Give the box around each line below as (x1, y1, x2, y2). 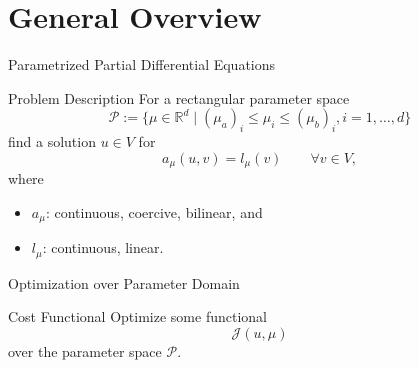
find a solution (8, 131, 96, 152)
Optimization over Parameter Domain (8, 272, 240, 293)
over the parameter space (8, 340, 162, 361)
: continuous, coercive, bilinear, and (45, 201, 263, 222)
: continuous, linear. (42, 237, 164, 258)
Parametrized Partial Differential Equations (8, 54, 276, 75)
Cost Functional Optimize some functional (8, 306, 267, 327)
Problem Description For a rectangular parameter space (8, 87, 350, 108)
